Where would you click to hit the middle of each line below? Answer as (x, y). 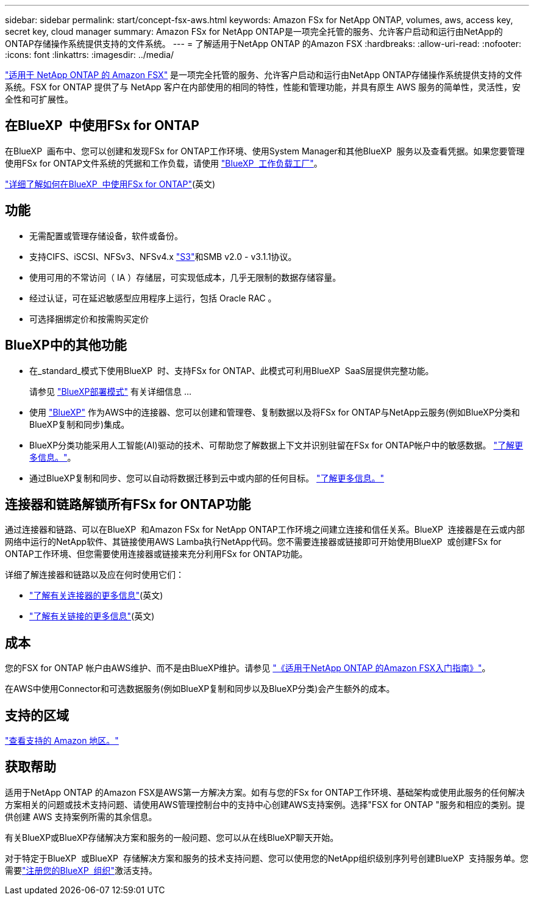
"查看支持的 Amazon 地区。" (62, 741)
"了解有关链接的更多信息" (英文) (92, 616)
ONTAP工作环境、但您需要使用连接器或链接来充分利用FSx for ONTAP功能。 (156, 554)
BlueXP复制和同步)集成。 (80, 424)
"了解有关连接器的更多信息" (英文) (96, 596)
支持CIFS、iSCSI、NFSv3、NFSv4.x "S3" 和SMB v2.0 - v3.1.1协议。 (163, 256)
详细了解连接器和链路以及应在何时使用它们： (94, 575)
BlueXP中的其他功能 (66, 345)
